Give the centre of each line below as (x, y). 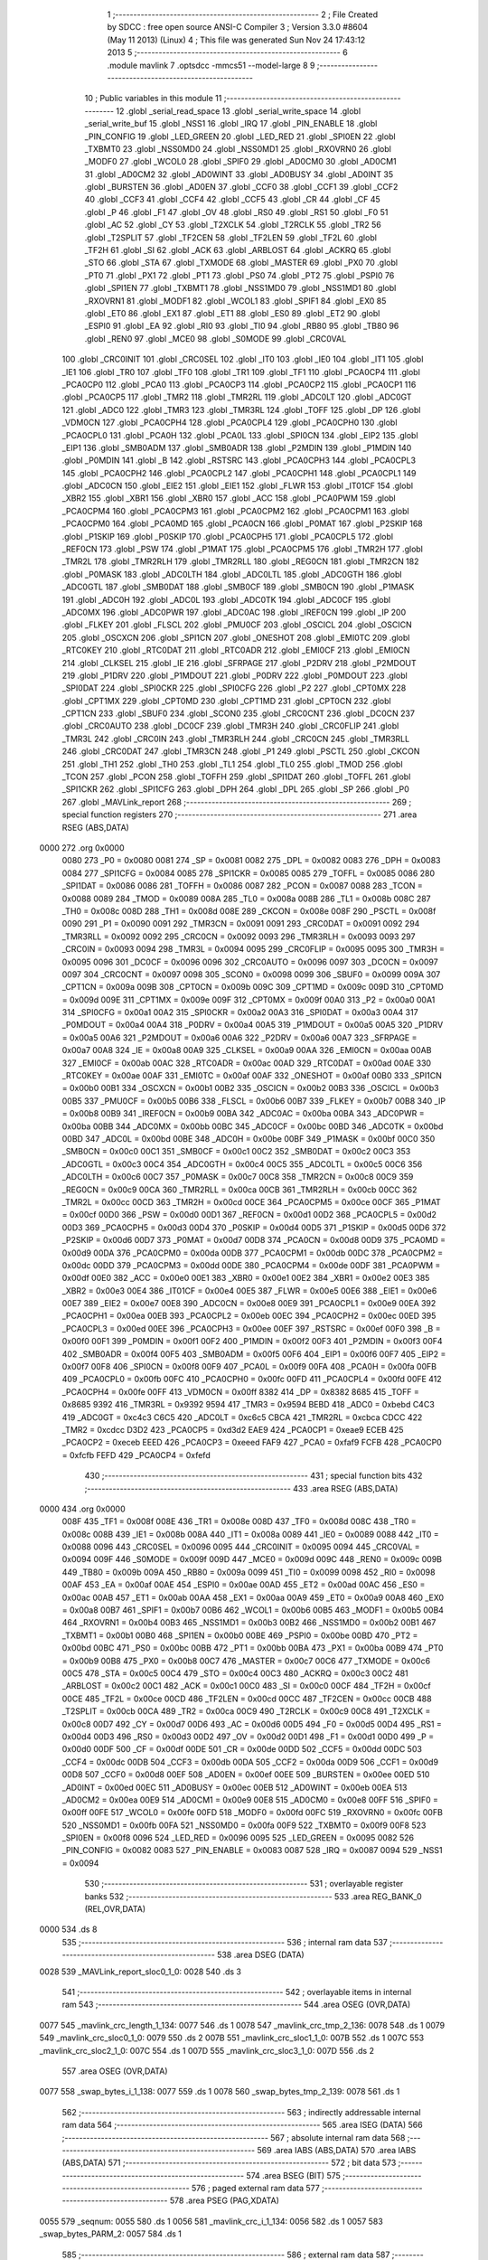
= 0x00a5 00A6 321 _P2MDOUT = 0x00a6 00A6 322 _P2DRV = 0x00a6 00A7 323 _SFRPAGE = (239, 1037)
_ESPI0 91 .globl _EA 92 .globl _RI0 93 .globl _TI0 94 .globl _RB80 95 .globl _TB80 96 (242, 326)
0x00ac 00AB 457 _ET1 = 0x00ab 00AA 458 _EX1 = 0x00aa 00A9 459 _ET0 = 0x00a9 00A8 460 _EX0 (253, 1597)
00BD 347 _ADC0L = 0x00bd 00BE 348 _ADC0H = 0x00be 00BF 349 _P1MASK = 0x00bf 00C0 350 (249, 1138)
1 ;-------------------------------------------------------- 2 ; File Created (243, 14)
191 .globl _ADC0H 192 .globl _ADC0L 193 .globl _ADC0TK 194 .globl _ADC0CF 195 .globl (226, 599)
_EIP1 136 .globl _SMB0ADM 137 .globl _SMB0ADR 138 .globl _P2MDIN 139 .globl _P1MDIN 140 (237, 447)
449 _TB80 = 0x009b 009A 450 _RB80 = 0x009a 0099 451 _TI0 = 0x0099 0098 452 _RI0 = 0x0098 (249, 1572)
